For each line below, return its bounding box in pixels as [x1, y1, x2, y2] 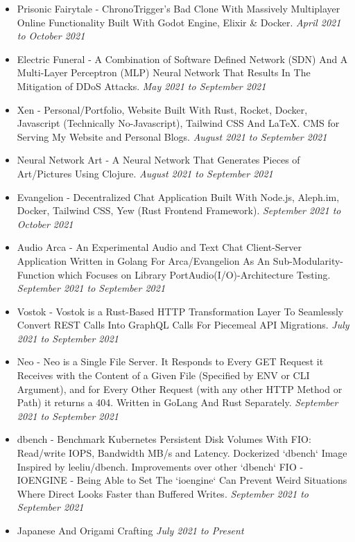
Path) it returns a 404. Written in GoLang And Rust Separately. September [17, 395, 338, 410]
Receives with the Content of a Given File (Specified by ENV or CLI [17, 368, 310, 383]
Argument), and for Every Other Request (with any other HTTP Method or [17, 381, 343, 396]
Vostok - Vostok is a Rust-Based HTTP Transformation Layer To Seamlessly [17, 304, 344, 318]
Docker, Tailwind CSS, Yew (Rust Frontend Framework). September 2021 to [17, 203, 341, 218]
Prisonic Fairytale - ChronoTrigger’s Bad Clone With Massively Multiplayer [17, 1, 340, 15]
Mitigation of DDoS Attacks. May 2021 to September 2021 [17, 78, 266, 93]
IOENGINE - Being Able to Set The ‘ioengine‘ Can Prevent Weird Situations [17, 473, 347, 487]
